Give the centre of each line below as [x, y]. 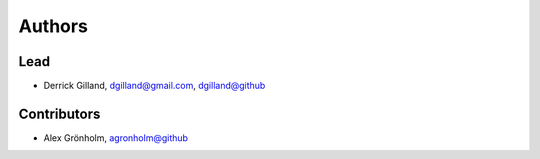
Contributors [59, 113]
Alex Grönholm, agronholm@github [116, 137]
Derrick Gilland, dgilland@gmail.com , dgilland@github [154, 86]
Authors [53, 26]
